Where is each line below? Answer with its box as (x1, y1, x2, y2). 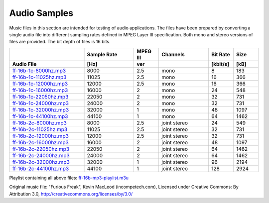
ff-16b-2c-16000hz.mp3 (12, 139, 69, 146)
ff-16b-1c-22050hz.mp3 (12, 93, 69, 100)
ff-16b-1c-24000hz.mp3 (12, 100, 69, 106)
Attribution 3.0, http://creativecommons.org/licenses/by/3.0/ (9, 191, 133, 197)
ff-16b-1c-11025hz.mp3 (12, 74, 67, 81)
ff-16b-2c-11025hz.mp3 (12, 126, 68, 133)
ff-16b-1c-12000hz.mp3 (12, 80, 68, 87)
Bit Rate (211, 51, 230, 58)
